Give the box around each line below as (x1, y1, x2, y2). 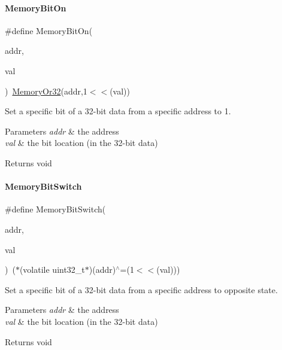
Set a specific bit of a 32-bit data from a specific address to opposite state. (5, 283, 278, 296)
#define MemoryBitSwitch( (5, 203, 106, 215)
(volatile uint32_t (19, 263, 85, 276)
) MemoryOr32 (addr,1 (5, 84, 87, 97)
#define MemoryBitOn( (5, 24, 93, 36)
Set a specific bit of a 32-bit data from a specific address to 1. (5, 105, 231, 117)
